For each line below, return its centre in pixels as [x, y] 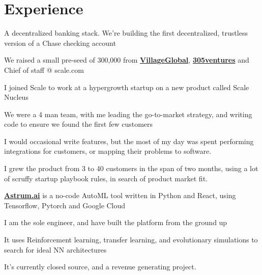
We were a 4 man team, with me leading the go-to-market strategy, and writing [128, 114]
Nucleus [16, 97]
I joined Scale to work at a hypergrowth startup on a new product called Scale [127, 87]
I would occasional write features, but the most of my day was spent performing [129, 141]
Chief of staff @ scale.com [44, 70]
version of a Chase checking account [60, 43]
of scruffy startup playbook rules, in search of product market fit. [106, 178]
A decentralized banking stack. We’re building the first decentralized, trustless [126, 33]
